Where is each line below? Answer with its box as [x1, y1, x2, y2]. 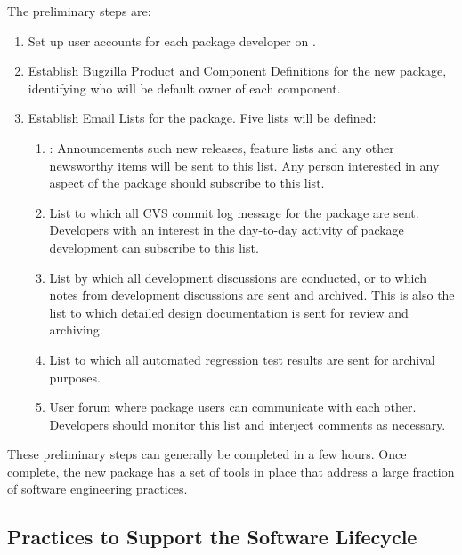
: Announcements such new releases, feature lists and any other [49, 138, 394, 157]
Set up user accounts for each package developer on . [28, 31, 316, 50]
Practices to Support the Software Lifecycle [7, 523, 417, 551]
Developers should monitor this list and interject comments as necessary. [49, 414, 446, 433]
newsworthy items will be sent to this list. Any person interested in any [49, 156, 440, 174]
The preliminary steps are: [7, 2, 151, 20]
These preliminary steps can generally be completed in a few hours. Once [7, 445, 407, 463]
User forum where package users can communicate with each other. [49, 398, 417, 416]
